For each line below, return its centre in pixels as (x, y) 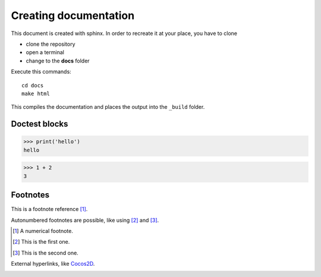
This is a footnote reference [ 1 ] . (49, 209)
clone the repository (51, 44)
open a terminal (45, 52)
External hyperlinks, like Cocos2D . (53, 264)
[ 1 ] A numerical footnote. (43, 231)
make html (36, 93)
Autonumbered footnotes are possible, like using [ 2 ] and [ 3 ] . (85, 220)
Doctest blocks (40, 124)
